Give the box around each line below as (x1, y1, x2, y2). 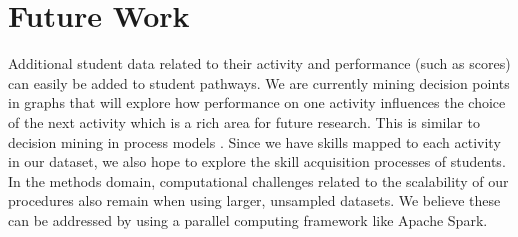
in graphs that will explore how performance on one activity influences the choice (8, 92, 506, 113)
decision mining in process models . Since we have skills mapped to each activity (8, 131, 501, 152)
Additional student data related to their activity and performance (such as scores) (8, 53, 511, 74)
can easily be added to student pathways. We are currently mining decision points (8, 72, 510, 93)
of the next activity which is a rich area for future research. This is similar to (8, 111, 480, 132)
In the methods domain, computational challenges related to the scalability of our (8, 170, 509, 191)
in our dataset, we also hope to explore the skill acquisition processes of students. (8, 151, 506, 172)
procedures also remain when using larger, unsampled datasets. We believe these (8, 190, 501, 211)
